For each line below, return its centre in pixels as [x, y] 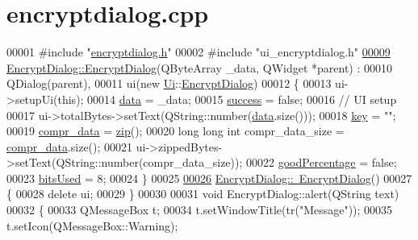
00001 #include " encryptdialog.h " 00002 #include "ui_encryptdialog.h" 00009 [199, 52]
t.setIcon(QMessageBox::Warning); [92, 225]
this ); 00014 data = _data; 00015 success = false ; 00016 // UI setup [227, 99]
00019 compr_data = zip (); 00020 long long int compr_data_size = [176, 131]
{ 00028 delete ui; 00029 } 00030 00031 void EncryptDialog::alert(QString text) [203, 194]
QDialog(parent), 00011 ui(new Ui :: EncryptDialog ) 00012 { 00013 [169, 83]
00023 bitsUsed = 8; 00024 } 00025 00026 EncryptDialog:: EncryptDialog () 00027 [209, 178]
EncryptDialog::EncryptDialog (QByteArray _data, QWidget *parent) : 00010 [200, 67]
